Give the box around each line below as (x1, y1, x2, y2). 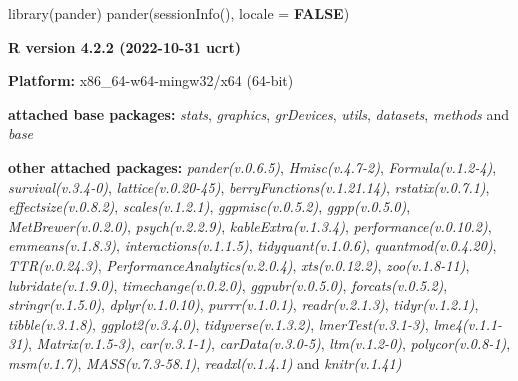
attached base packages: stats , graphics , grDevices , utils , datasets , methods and (8, 103, 510, 124)
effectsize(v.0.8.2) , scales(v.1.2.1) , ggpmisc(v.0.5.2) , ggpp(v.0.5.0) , (8, 196, 411, 217)
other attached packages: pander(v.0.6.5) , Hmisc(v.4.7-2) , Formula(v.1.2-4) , (8, 156, 497, 177)
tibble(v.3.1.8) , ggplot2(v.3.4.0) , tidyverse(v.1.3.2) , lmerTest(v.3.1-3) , (8, 313, 429, 334)
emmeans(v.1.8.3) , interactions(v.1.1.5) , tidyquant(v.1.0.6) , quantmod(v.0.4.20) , (8, 235, 497, 256)
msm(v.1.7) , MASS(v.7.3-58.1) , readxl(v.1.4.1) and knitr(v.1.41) (8, 352, 402, 373)
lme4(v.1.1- (433, 313, 503, 334)
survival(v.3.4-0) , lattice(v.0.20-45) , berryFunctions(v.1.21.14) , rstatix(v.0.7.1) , (8, 176, 490, 197)
